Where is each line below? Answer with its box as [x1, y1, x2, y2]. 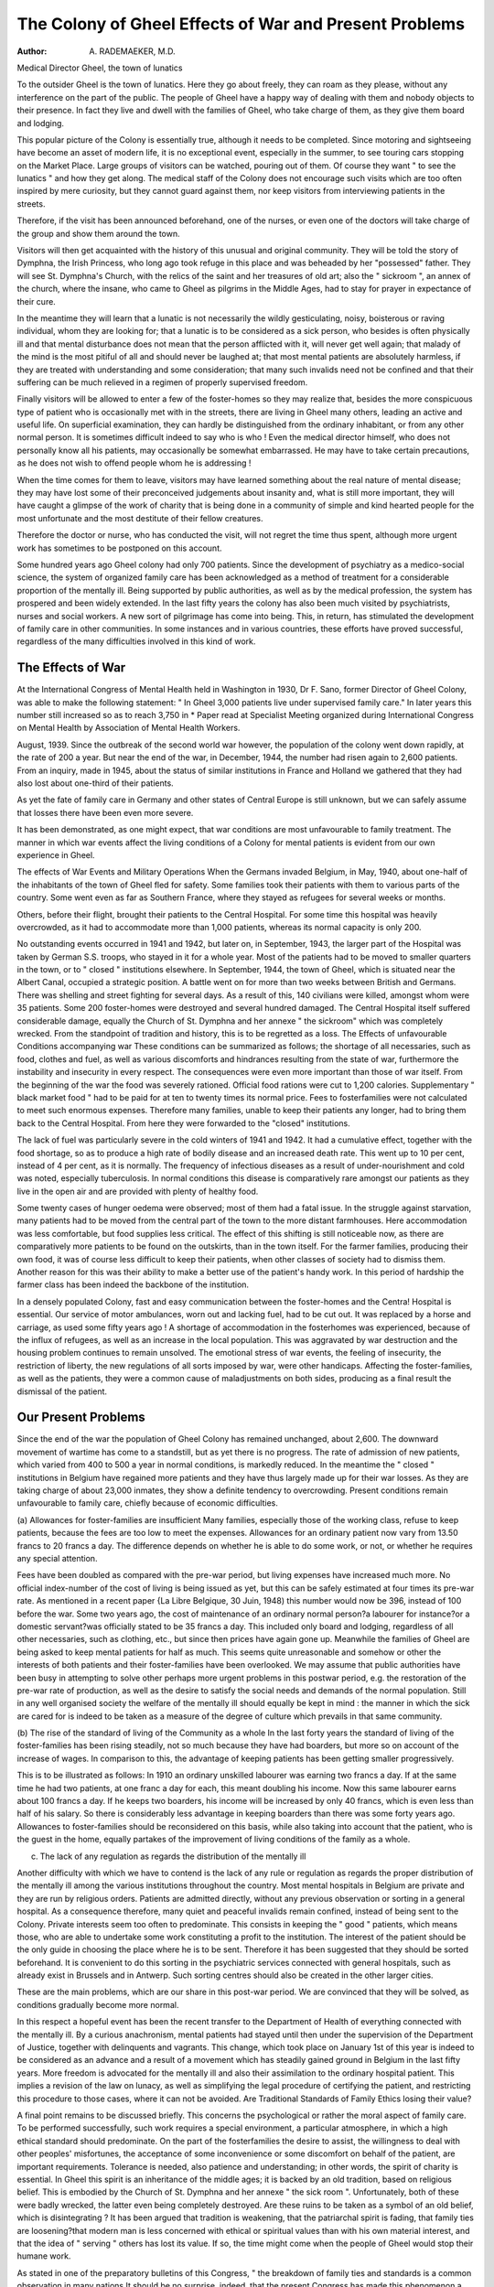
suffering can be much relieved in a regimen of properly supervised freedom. [16, 376, 308, 388]
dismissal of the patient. [16, 1386, 108, 1397]
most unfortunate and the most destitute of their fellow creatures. [16, 512, 264, 523]
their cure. [16, 295, 57, 306]
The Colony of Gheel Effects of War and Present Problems [16, 14, 466, 34]
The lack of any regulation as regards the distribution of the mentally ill [39, 1851, 306, 1862]
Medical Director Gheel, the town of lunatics [16, 62, 183, 73]
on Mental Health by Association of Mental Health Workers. [16, 723, 241, 734]
